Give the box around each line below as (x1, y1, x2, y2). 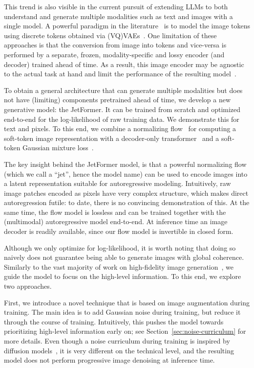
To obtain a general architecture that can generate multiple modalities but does (4, 85, 243, 95)
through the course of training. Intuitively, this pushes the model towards (4, 316, 224, 326)
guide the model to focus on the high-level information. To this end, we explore (4, 271, 241, 281)
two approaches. (4, 281, 52, 291)
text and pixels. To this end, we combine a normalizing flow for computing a (4, 123, 236, 134)
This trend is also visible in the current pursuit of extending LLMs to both (4, 1, 228, 11)
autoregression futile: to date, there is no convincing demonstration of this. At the (4, 197, 250, 207)
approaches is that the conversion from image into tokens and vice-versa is (4, 40, 227, 50)
